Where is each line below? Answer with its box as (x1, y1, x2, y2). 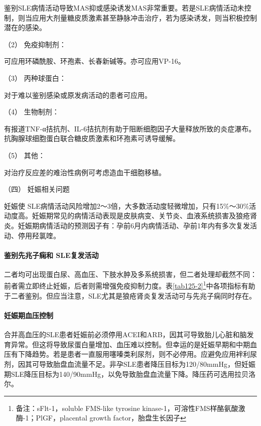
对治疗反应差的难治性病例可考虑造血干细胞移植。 (4, 167, 166, 177)
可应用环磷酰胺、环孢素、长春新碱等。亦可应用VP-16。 (4, 56, 185, 66)
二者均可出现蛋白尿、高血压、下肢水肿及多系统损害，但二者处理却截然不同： (4, 268, 257, 279)
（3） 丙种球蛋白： (4, 72, 66, 83)
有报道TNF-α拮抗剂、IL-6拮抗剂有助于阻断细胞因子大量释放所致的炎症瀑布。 (4, 123, 256, 133)
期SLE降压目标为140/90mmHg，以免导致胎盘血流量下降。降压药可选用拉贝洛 (4, 368, 255, 379)
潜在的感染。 (4, 22, 46, 33)
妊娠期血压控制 (4, 310, 53, 320)
